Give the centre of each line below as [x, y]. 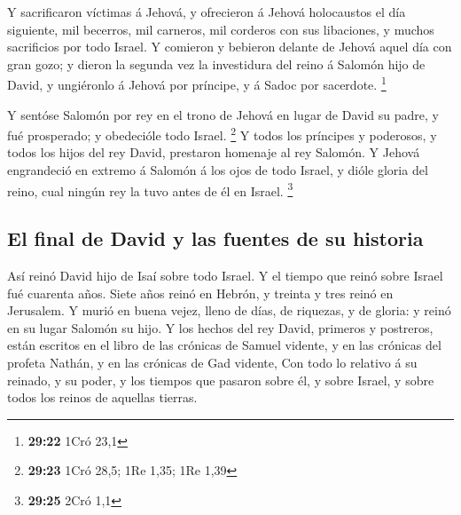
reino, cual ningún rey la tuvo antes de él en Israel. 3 [150, 189]
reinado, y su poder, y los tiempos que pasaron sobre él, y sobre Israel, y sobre [221, 380]
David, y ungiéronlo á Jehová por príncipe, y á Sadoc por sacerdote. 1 [197, 83]
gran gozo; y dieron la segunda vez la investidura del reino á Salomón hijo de [216, 63]
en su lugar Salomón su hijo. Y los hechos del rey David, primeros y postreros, [220, 327]
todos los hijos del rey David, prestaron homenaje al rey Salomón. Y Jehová [214, 152]
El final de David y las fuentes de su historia [215, 238]
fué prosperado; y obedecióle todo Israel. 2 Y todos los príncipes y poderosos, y [222, 134]
